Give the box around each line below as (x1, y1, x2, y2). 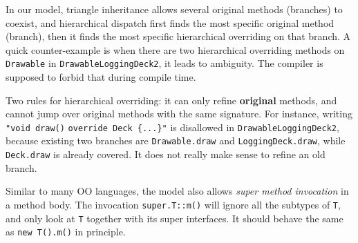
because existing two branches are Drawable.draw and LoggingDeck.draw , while (6, 133, 346, 148)
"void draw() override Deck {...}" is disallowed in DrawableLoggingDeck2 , (6, 119, 339, 134)
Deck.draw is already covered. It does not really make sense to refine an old (6, 147, 326, 162)
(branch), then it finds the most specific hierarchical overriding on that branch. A (6, 29, 351, 43)
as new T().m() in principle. (6, 224, 126, 239)
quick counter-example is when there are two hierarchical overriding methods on (6, 42, 345, 57)
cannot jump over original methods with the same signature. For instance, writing (6, 106, 352, 121)
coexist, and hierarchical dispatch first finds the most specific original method (6, 15, 335, 30)
